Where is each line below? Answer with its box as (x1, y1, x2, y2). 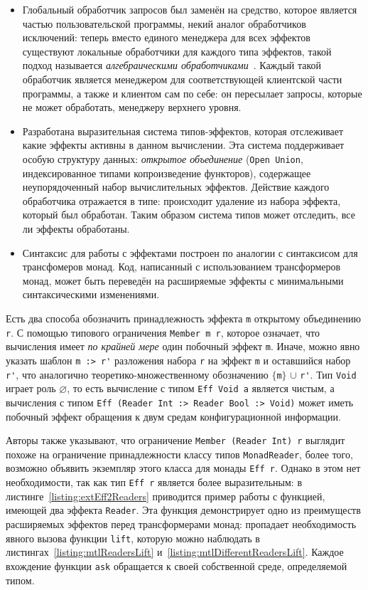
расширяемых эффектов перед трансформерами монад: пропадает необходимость (6, 517, 357, 531)
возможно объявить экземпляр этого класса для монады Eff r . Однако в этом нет (6, 460, 361, 475)
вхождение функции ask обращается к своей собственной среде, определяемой (6, 558, 347, 573)
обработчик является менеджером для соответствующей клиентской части (22, 71, 342, 86)
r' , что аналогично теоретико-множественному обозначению (6, 367, 269, 381)
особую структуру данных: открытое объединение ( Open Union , (22, 151, 303, 166)
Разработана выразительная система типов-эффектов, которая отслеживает (22, 123, 344, 138)
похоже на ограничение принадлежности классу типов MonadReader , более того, (6, 446, 353, 461)
